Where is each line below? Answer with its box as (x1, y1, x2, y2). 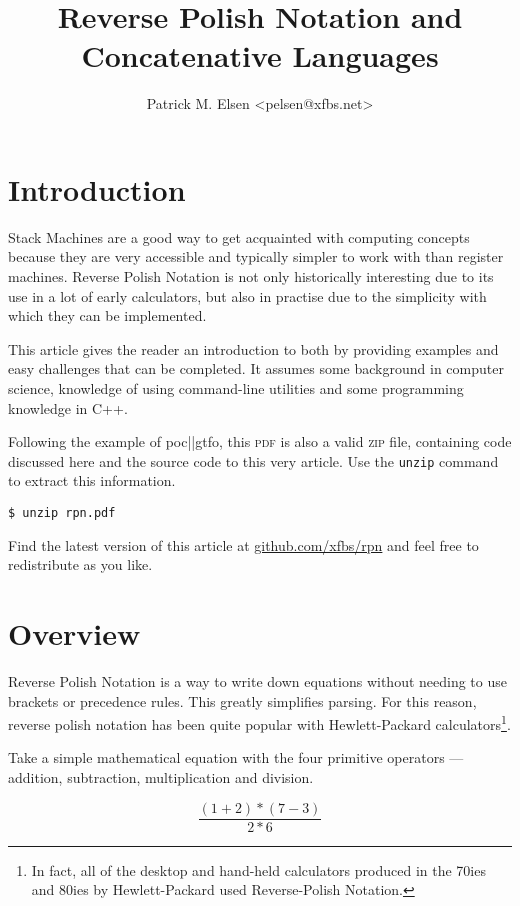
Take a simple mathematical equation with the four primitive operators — (8, 747, 464, 768)
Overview (8, 613, 141, 654)
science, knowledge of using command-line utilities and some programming (8, 378, 464, 398)
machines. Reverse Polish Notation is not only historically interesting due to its (8, 266, 494, 287)
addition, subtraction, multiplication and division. (8, 767, 314, 788)
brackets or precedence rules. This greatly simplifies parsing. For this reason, (8, 690, 477, 711)
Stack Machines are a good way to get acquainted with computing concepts (8, 226, 470, 247)
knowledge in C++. (8, 397, 128, 418)
